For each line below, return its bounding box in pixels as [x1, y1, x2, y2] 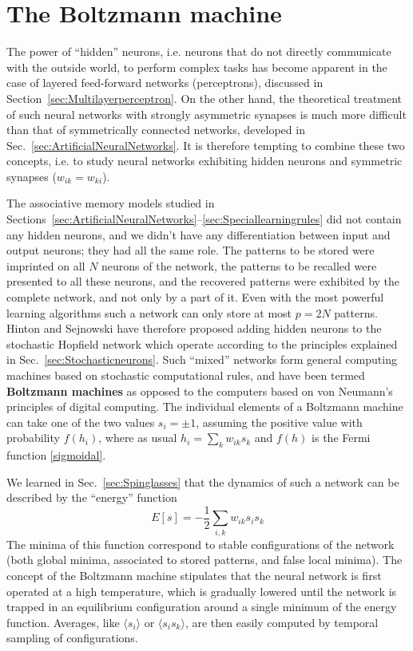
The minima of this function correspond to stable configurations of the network [6, 535, 395, 552]
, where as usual [98, 429, 177, 446]
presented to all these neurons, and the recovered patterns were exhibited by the [6, 273, 400, 290]
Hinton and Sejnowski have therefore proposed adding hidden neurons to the [6, 320, 382, 337]
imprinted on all [6, 257, 85, 274]
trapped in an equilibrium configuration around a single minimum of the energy [6, 598, 397, 615]
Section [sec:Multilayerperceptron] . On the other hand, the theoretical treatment [6, 89, 403, 106]
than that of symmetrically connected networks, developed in [6, 121, 305, 138]
